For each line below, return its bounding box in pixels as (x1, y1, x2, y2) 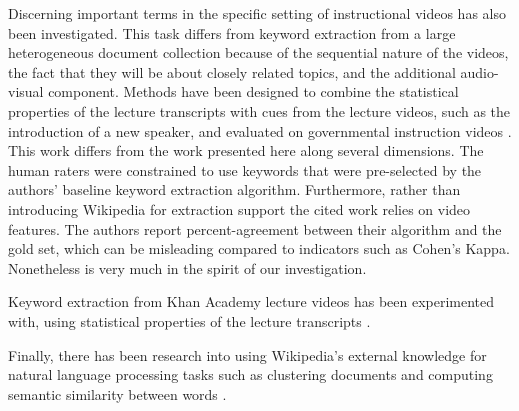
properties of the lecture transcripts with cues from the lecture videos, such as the (8, 100, 511, 121)
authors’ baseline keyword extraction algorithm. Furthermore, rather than (8, 179, 461, 200)
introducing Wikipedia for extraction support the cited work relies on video (8, 198, 471, 219)
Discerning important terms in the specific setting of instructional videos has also (8, 3, 506, 23)
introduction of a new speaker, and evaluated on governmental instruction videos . (8, 120, 512, 141)
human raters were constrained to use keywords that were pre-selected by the (8, 159, 482, 180)
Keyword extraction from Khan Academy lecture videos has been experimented (8, 291, 495, 312)
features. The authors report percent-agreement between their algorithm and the (8, 218, 502, 239)
